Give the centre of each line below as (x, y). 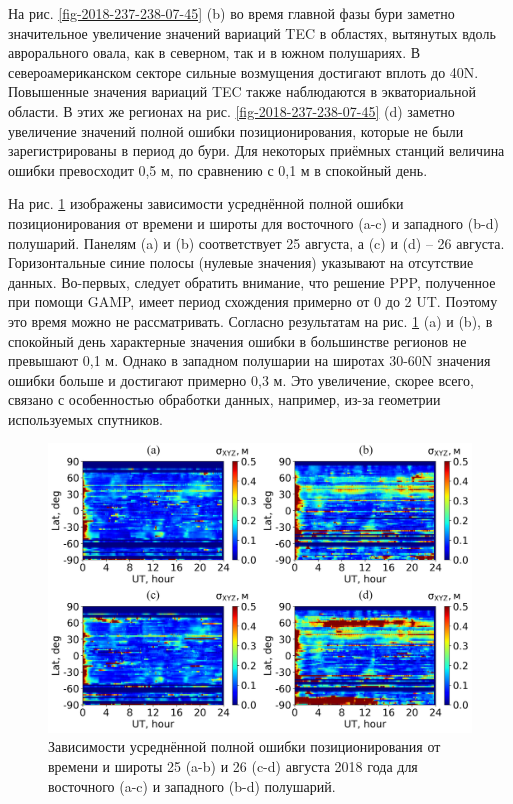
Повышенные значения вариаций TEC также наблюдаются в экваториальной (242, 91)
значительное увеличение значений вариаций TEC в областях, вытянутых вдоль (252, 32)
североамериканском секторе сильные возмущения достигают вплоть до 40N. (243, 71)
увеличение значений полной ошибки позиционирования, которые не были (236, 130)
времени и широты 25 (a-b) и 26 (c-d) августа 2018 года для (233, 766)
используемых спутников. (85, 418)
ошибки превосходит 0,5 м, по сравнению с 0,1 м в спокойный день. (218, 169)
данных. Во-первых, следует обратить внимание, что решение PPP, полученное (252, 281)
